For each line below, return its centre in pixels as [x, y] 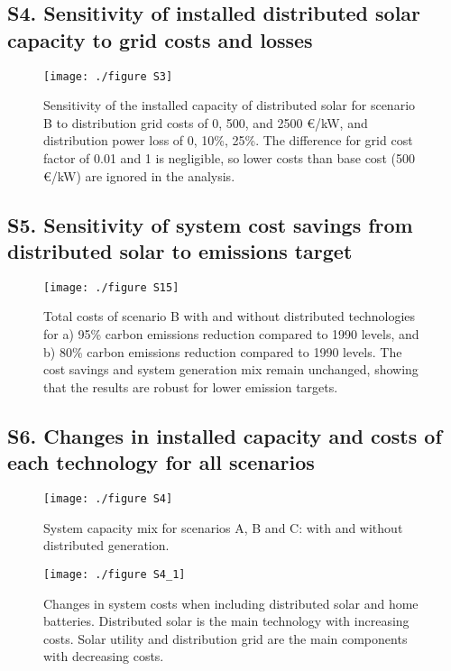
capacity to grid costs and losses [160, 39]
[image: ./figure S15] [111, 287]
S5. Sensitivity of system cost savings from [210, 224]
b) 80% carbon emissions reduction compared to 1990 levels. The [223, 351]
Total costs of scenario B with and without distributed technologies [230, 316]
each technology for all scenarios [161, 462]
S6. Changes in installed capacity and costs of [225, 435]
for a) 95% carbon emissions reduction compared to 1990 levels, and [231, 334]
